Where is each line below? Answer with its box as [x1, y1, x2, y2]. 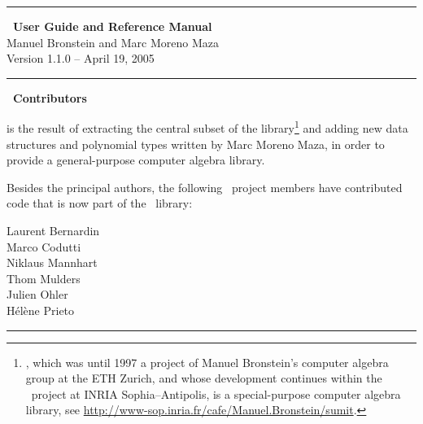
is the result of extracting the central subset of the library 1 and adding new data [7, 117, 408, 137]
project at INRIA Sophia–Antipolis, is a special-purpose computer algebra [31, 385, 401, 402]
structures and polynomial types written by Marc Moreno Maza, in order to [7, 135, 385, 152]
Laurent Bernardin [7, 222, 100, 238]
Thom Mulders [7, 269, 81, 286]
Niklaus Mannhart [7, 254, 98, 271]
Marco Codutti [7, 238, 81, 255]
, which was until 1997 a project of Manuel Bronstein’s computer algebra [25, 353, 389, 370]
